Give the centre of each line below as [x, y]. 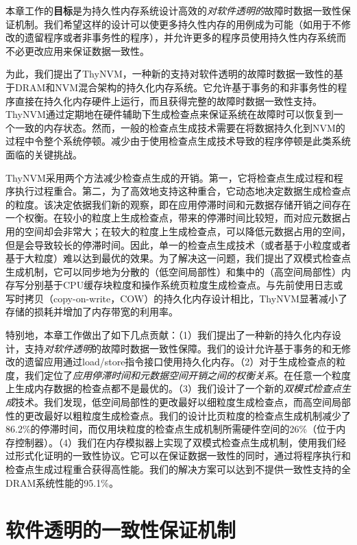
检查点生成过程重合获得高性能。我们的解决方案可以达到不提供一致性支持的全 [178, 469]
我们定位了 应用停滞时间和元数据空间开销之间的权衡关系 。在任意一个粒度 [187, 375]
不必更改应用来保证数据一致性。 [77, 50]
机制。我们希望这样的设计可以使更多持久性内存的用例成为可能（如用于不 [178, 24]
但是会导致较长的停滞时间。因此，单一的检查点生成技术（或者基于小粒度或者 [178, 244]
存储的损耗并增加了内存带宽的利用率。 [92, 312]
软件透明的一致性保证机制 [121, 530]
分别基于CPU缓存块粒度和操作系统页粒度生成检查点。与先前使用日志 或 [184, 285]
